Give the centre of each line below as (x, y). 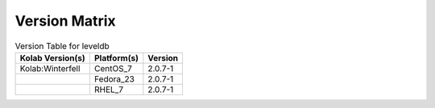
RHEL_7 (109, 90)
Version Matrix (65, 21)
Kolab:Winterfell (50, 68)
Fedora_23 (114, 78)
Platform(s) (116, 58)
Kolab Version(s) (53, 58)
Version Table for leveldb (62, 46)
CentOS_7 (113, 68)
